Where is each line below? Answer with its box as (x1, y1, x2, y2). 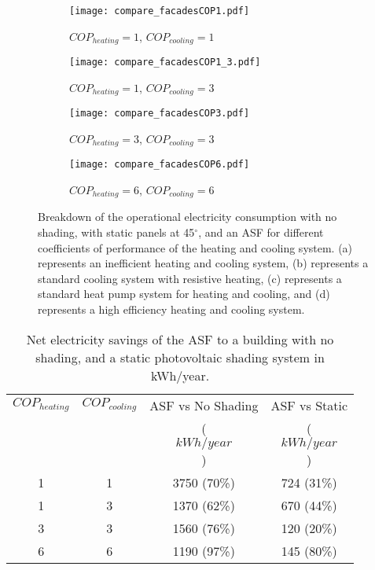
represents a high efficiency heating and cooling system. (38, 301, 305, 317)
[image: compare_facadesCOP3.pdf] (69, 108, 250, 120)
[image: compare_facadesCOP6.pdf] (69, 159, 250, 171)
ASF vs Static (270, 395, 348, 414)
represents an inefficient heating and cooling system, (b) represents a (38, 255, 369, 271)
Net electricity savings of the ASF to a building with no (26, 329, 334, 348)
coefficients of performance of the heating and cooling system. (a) (38, 239, 353, 256)
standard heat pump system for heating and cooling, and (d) (38, 285, 330, 302)
